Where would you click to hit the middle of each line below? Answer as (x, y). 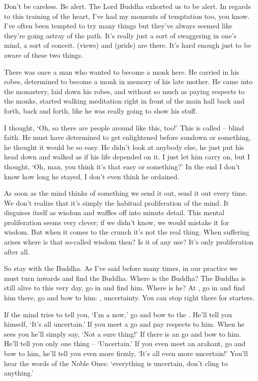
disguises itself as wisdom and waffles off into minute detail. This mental (114, 212)
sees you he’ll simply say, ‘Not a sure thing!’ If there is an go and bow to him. (123, 333)
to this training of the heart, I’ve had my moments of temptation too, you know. (127, 16)
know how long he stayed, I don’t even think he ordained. (92, 176)
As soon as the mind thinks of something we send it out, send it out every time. (126, 193)
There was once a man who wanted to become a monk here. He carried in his (122, 71)
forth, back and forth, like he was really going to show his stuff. (101, 110)
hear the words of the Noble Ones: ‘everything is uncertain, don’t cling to (116, 363)
